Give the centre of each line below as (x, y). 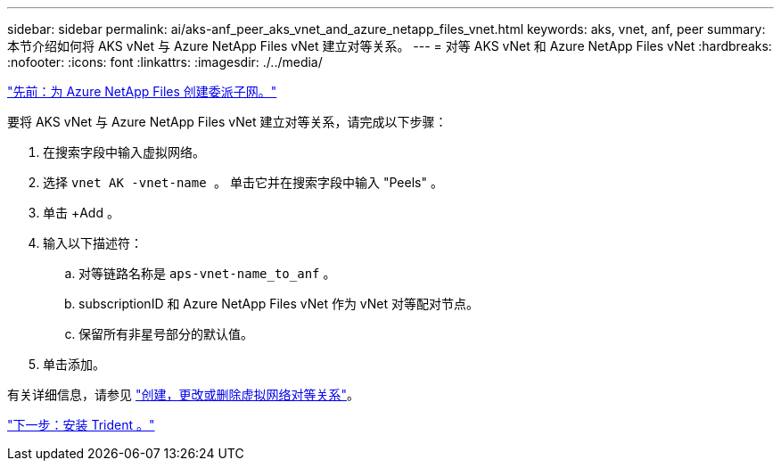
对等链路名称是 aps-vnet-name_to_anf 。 (207, 273)
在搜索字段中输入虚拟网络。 (124, 152)
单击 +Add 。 (81, 213)
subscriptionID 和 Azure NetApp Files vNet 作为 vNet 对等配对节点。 (279, 304)
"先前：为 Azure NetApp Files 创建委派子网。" (142, 91)
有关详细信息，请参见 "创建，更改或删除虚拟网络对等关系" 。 (183, 394)
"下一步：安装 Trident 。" (81, 425)
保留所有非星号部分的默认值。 (166, 334)
